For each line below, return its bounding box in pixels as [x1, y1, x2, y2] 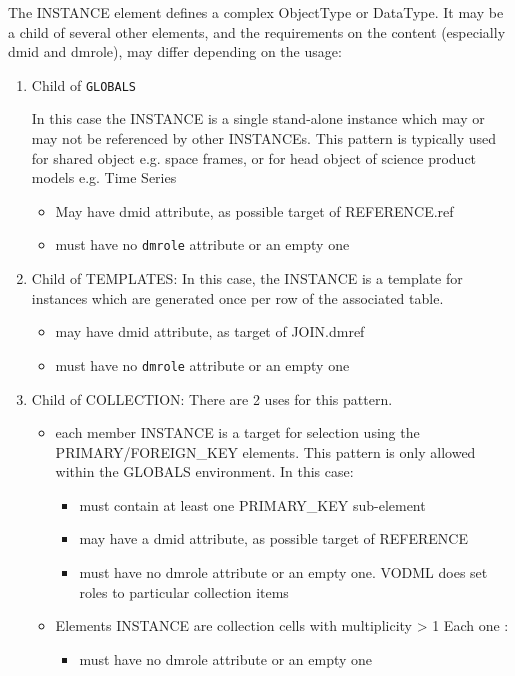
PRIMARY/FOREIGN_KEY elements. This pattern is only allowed [55, 441, 476, 462]
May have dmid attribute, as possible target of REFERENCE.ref [55, 200, 454, 221]
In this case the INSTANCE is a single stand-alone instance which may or [31, 108, 485, 129]
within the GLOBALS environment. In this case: [55, 461, 354, 482]
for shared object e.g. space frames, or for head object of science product [31, 147, 477, 168]
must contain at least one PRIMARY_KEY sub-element [79, 494, 426, 515]
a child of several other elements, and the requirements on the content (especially [8, 21, 506, 42]
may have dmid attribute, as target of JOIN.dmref [55, 321, 365, 342]
